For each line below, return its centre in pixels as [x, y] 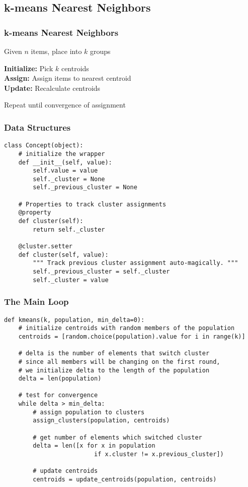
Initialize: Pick [29, 68]
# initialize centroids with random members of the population [127, 328]
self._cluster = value [71, 280]
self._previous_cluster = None [85, 187]
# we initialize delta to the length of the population [114, 370]
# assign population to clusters [89, 412]
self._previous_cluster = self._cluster [101, 272]
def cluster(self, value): [63, 255]
